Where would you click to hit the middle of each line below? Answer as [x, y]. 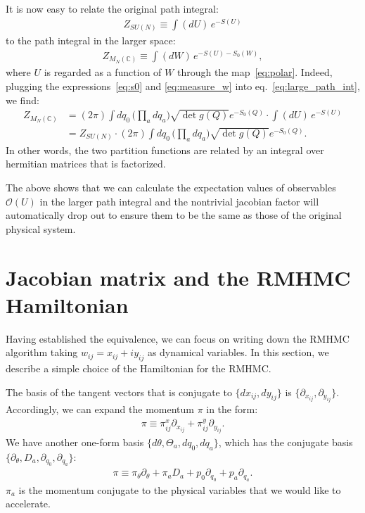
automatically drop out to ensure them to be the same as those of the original [174, 215]
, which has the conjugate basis [286, 442]
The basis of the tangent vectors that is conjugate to [119, 392]
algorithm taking [42, 352]
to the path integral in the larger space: [91, 40]
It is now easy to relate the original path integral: [112, 8]
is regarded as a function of [103, 72]
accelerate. [28, 503]
